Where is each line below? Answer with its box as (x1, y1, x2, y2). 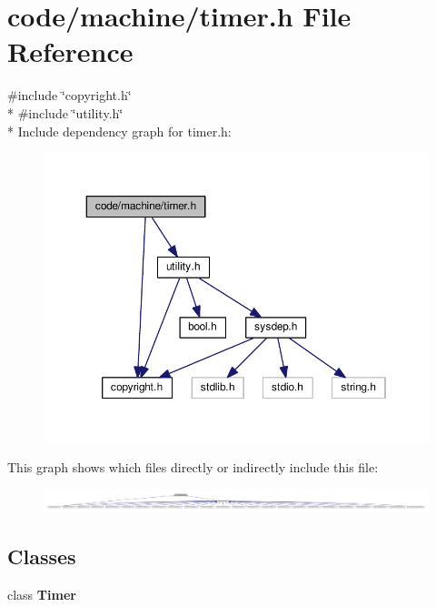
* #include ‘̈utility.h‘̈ (7, 103, 124, 122)
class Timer (7, 585, 76, 604)
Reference (7, 33, 134, 70)
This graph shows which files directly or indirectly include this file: (7, 458, 379, 477)
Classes (7, 542, 76, 571)
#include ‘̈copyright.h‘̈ (7, 86, 132, 105)
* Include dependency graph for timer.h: (7, 121, 232, 140)
